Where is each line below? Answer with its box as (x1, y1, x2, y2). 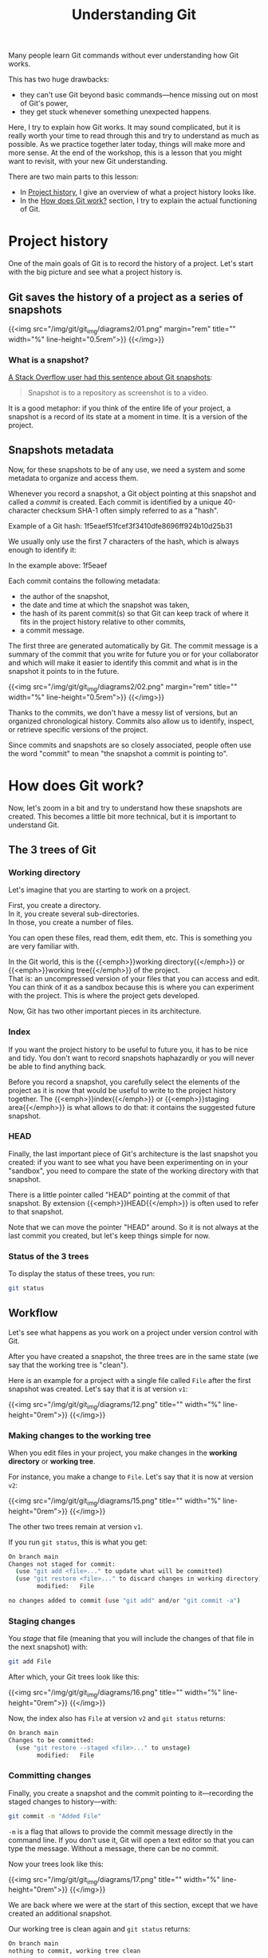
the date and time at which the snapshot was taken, (19, 600, 190, 609)
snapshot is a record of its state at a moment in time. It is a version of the (8, 412, 248, 422)
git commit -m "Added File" (8, 1812, 102, 1820)
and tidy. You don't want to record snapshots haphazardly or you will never (8, 1052, 255, 1063)
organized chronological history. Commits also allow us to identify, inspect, (8, 716, 254, 726)
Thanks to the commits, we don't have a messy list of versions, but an (8, 707, 238, 717)
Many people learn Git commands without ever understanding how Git (8, 50, 239, 61)
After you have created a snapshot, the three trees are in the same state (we (8, 1351, 259, 1361)
